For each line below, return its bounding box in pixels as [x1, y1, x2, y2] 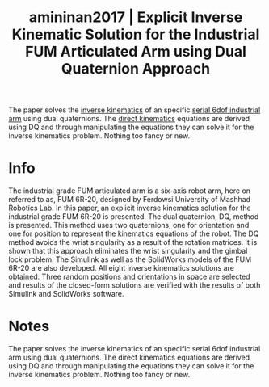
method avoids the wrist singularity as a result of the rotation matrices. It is [8, 238, 258, 247]
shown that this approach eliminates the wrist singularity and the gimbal [8, 246, 248, 256]
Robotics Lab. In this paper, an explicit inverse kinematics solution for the [8, 203, 252, 213]
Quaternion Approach [61, 60, 211, 78]
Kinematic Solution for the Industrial [11, 25, 260, 44]
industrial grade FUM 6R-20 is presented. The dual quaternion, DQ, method [8, 212, 259, 221]
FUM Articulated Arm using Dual [25, 43, 246, 61]
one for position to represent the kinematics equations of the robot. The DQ [8, 229, 259, 238]
